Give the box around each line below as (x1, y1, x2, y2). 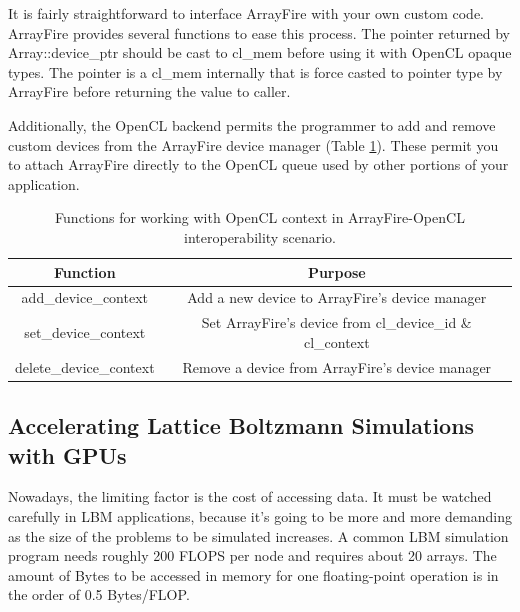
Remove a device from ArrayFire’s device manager (182, 356, 492, 377)
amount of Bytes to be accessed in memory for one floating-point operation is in (8, 564, 499, 585)
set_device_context (24, 322, 146, 343)
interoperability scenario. (184, 226, 336, 247)
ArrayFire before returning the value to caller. (8, 81, 291, 102)
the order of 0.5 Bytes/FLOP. (8, 584, 190, 605)
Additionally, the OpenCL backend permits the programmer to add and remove (8, 114, 496, 135)
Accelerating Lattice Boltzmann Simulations (8, 410, 475, 441)
